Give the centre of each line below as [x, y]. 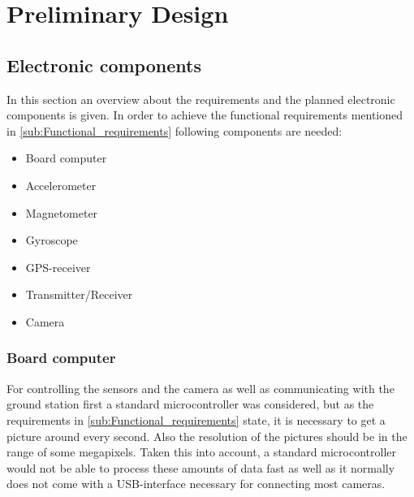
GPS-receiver [58, 267]
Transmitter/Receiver [79, 294]
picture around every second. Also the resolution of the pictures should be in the [207, 436]
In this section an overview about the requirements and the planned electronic [201, 99]
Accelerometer [61, 185]
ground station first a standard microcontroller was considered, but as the [190, 404]
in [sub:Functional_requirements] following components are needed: [175, 130]
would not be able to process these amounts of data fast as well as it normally [201, 467]
